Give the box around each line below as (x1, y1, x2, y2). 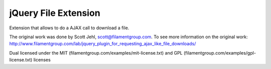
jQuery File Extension (9, 7, 100, 18)
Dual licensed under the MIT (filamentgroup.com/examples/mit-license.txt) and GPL (9, 50, 183, 56)
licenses (33, 57, 51, 63)
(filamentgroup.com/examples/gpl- (183, 50, 256, 56)
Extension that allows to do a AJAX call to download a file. (9, 25, 129, 31)
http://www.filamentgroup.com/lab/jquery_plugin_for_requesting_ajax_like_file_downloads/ (9, 41, 196, 47)
